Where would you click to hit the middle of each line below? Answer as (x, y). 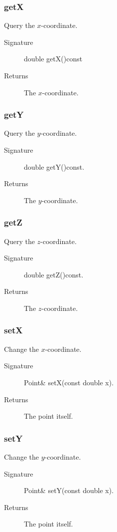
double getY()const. (54, 166)
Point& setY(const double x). (69, 490)
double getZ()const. (54, 274)
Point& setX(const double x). (69, 382)
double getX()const (53, 59)
